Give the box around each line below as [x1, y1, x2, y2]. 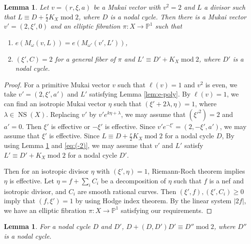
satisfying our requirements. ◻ [120, 205, 212, 215]
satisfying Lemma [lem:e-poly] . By [89, 89, 191, 99]
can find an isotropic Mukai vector [4, 98, 106, 108]
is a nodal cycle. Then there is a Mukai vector [110, 11, 247, 21]
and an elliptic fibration [50, 21, 120, 31]
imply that [4, 195, 35, 206]
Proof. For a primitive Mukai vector [4, 79, 110, 89]
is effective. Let [9, 175, 55, 185]
